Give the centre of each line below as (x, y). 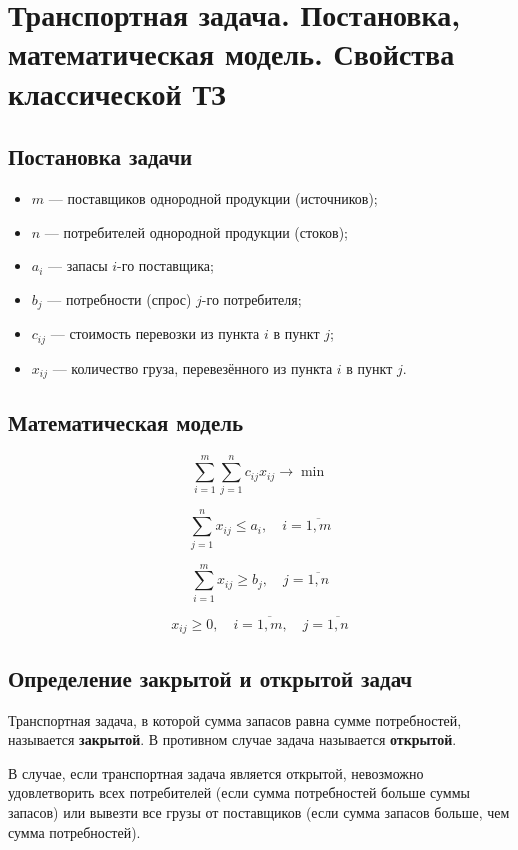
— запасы (78, 265)
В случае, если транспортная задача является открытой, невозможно (216, 772)
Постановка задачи (100, 156)
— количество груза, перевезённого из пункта (192, 367)
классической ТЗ (117, 92)
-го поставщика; (165, 265)
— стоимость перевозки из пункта (155, 333)
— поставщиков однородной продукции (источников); (213, 197)
